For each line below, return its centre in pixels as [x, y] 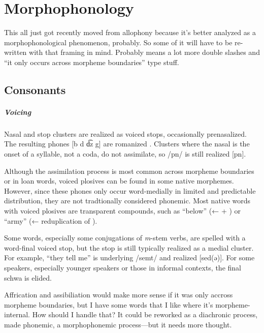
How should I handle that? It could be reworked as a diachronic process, [145, 314]
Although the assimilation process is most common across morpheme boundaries [129, 171]
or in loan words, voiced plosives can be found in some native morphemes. [119, 181]
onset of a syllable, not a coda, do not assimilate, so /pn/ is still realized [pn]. [125, 154]
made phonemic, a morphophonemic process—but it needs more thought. [118, 324]
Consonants [35, 89]
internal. [17, 314]
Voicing [18, 112]
